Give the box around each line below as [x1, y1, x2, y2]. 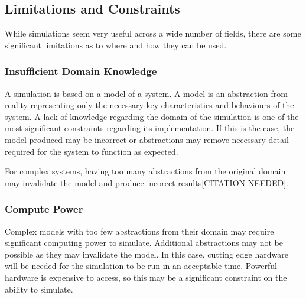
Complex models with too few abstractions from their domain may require [5, 225, 274, 237]
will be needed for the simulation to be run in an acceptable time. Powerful [5, 259, 277, 272]
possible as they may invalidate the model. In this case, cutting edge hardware [5, 248, 288, 260]
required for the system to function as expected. [5, 145, 178, 157]
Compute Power [5, 201, 83, 216]
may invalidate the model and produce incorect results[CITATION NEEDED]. [5, 176, 288, 188]
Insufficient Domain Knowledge [5, 64, 157, 79]
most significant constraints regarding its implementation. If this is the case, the [5, 122, 295, 134]
